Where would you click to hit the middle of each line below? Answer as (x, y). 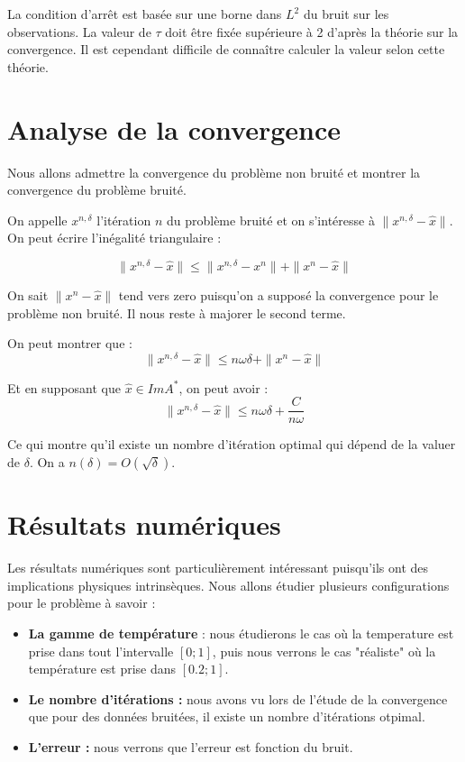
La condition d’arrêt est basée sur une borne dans (145, 14)
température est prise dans (102, 669)
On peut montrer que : (70, 343)
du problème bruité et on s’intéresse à (270, 220)
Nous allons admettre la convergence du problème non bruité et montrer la (214, 172)
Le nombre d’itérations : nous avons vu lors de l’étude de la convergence (238, 698)
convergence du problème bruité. (97, 190)
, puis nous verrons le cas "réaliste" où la (324, 651)
